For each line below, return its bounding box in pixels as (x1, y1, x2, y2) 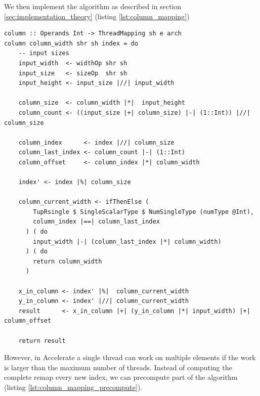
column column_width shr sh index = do (4, 39, 138, 47)
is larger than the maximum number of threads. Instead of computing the (4, 362, 232, 372)
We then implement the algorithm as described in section (4, 1, 182, 11)
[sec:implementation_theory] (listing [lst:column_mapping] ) (4, 11, 190, 21)
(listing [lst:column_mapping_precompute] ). (4, 381, 143, 392)
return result (18, 337, 66, 344)
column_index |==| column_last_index (33, 218, 160, 226)
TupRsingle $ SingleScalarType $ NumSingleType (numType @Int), (33, 208, 254, 215)
